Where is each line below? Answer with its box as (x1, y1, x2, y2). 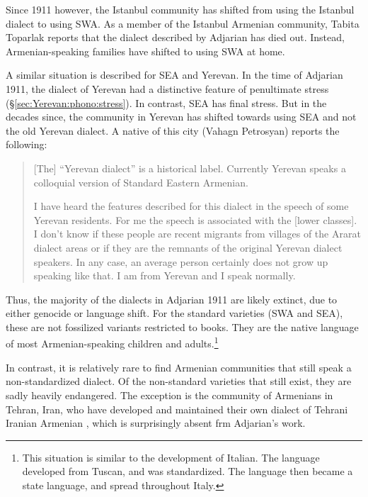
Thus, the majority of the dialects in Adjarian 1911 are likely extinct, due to (6, 291, 338, 306)
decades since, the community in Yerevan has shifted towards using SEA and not (6, 109, 357, 124)
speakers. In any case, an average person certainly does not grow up (33, 254, 328, 269)
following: (6, 137, 47, 152)
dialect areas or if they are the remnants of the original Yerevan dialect (33, 240, 343, 255)
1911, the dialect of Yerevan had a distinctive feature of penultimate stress (6, 81, 329, 96)
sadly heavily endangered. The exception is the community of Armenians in (6, 387, 333, 402)
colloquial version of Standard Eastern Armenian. (33, 174, 248, 189)
